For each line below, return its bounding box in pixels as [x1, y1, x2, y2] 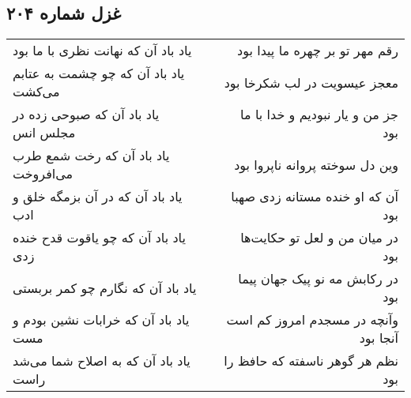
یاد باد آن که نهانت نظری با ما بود [13, 41, 192, 60]
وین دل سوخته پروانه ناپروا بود [234, 155, 398, 174]
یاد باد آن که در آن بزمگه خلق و [13, 187, 183, 206]
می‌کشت [13, 82, 60, 101]
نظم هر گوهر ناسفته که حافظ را [224, 351, 398, 370]
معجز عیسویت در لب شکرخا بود [224, 73, 398, 92]
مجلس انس [13, 123, 76, 142]
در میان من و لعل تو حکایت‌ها [240, 228, 398, 247]
